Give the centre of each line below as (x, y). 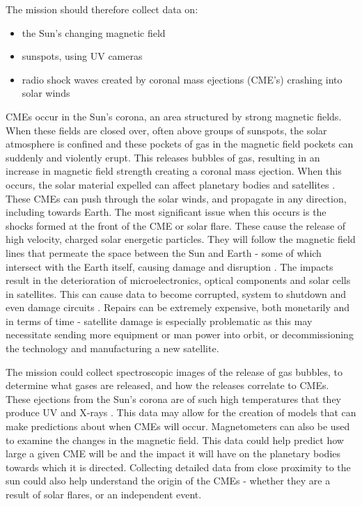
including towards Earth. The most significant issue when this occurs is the (166, 212)
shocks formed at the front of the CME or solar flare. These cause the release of (176, 225)
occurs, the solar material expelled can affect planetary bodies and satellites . (171, 184)
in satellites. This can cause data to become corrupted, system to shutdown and (176, 293)
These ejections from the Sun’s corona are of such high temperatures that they (174, 398)
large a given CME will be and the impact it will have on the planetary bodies (173, 453)
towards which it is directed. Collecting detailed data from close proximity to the (178, 467)
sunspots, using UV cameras (82, 56)
